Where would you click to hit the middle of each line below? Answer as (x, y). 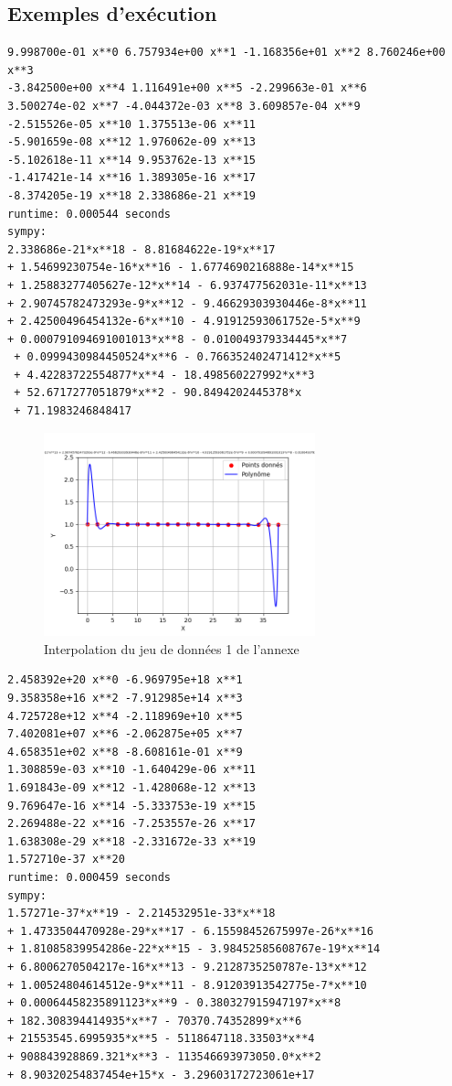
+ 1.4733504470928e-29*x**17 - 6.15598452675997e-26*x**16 (190, 931)
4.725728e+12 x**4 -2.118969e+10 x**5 (125, 716)
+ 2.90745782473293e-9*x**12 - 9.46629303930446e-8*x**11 (187, 303)
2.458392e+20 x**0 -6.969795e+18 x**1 (125, 680)
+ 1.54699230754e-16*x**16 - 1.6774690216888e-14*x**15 (181, 268)
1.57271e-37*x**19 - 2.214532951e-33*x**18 (142, 914)
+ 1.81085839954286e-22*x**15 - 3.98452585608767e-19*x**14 (194, 949)
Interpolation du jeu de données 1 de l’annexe (172, 648)
